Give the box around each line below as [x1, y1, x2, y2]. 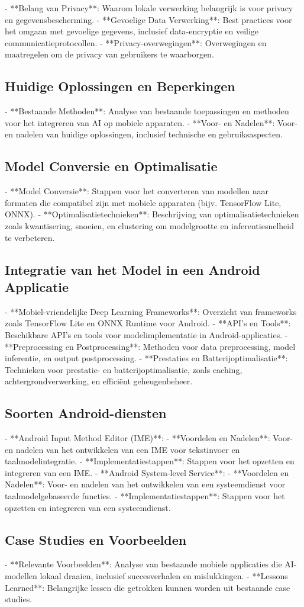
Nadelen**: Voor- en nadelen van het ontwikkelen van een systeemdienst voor [5, 478, 286, 490]
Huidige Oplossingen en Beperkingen [5, 77, 235, 95]
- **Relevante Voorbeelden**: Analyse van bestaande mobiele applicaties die [5, 558, 282, 570]
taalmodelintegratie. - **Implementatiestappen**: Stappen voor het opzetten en [5, 455, 295, 467]
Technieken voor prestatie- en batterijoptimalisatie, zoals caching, [5, 363, 242, 375]
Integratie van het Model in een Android [5, 260, 260, 278]
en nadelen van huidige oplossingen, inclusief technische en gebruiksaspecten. [5, 128, 283, 140]
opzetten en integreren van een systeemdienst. [5, 501, 171, 513]
